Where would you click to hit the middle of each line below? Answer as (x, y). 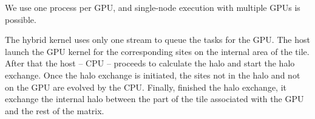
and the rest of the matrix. (55, 110)
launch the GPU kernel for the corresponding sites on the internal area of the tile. (157, 51)
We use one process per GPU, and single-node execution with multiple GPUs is (153, 7)
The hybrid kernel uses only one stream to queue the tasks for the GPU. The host (157, 40)
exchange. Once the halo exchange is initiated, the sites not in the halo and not (153, 75)
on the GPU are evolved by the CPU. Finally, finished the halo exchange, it (146, 87)
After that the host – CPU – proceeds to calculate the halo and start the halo (150, 63)
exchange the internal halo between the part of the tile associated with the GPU (154, 99)
